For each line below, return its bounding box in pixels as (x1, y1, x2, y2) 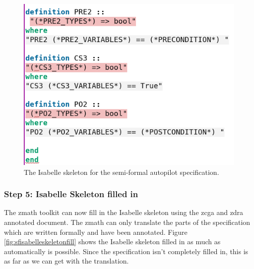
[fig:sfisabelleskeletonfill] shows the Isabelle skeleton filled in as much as (4, 236, 221, 247)
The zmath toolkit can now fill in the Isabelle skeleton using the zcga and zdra (4, 207, 244, 217)
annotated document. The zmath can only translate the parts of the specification (4, 217, 251, 227)
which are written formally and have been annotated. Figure (4, 226, 188, 237)
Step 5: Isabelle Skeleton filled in (4, 188, 138, 200)
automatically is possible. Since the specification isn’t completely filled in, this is (4, 246, 249, 256)
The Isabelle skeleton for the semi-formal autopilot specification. (24, 166, 219, 177)
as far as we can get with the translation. (4, 256, 129, 266)
